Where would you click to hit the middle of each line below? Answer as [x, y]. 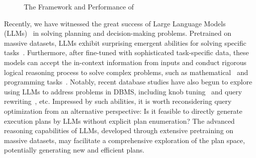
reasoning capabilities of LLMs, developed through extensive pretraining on [119, 130]
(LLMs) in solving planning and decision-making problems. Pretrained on [118, 33]
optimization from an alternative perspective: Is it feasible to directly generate [123, 111]
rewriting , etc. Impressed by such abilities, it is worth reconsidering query [118, 101]
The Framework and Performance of [79, 6]
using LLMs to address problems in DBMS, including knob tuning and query [123, 91]
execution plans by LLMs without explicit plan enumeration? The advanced [120, 120]
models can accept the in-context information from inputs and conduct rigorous [125, 62]
